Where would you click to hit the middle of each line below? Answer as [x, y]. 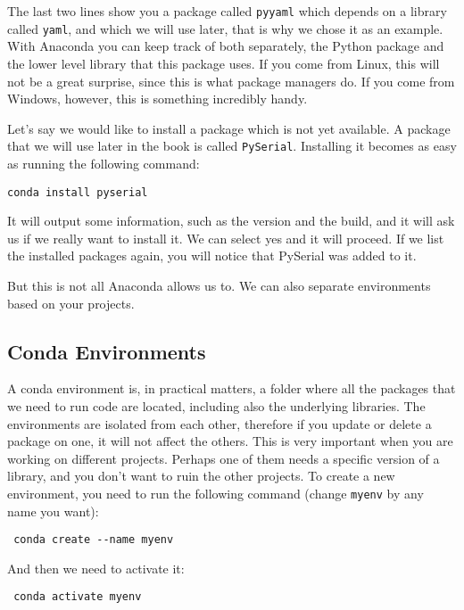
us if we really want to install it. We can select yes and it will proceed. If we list [226, 238]
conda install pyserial [78, 192]
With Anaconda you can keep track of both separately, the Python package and [226, 46]
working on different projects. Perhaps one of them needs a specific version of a [224, 458]
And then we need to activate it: [96, 568]
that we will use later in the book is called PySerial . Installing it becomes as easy [232, 146]
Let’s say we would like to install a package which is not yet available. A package [229, 128]
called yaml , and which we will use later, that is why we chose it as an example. [225, 28]
